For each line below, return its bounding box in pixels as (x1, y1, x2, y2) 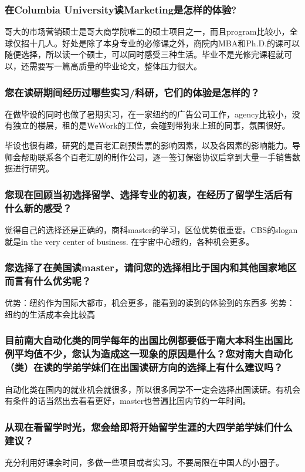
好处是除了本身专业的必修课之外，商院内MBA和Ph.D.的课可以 (62, 36, 300, 49)
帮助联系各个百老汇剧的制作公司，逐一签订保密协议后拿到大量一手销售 (21, 150, 292, 163)
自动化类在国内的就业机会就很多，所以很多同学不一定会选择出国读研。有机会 (5, 383, 300, 395)
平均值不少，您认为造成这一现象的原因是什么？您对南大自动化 (14, 346, 293, 361)
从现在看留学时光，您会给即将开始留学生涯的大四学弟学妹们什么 (5, 419, 293, 434)
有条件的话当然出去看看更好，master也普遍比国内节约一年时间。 (5, 395, 251, 407)
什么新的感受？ (5, 200, 72, 215)
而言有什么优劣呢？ (5, 273, 91, 288)
